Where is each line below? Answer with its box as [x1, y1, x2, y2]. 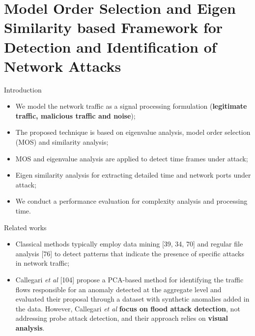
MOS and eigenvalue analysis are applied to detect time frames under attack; [15, 153, 248, 163]
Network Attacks [4, 56, 121, 76]
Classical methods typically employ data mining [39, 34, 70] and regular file [15, 239, 243, 249]
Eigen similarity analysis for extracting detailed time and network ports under [15, 170, 251, 180]
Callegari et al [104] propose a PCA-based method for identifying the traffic [15, 275, 244, 284]
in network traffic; [15, 258, 70, 268]
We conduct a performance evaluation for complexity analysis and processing [15, 196, 248, 206]
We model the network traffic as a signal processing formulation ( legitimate [15, 101, 247, 111]
